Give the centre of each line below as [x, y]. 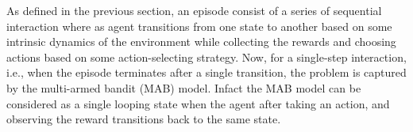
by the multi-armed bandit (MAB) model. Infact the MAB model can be [184, 87]
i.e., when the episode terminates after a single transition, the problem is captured [206, 72]
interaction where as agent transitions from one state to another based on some [199, 26]
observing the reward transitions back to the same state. [144, 119]
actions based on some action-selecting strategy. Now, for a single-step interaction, [206, 57]
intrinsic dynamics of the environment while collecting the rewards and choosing [201, 41]
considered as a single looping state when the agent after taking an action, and [198, 103]
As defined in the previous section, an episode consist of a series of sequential [194, 10]
